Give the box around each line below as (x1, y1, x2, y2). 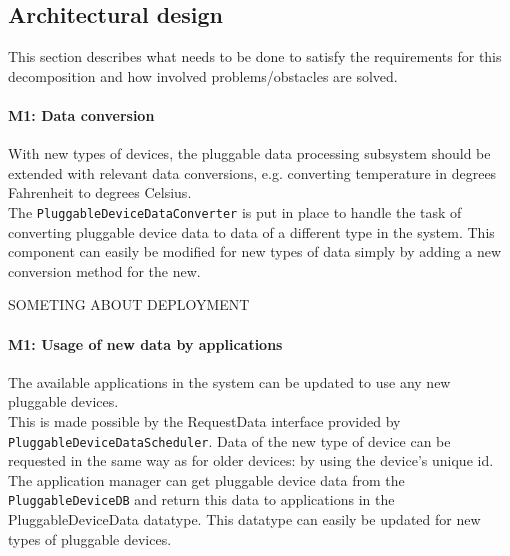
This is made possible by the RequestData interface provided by (8, 410, 401, 431)
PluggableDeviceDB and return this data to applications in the (8, 489, 395, 510)
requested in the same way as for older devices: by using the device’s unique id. (8, 450, 494, 471)
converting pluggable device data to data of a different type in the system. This (8, 221, 495, 242)
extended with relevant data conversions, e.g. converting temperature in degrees (8, 162, 497, 183)
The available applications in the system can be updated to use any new (8, 371, 451, 392)
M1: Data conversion (8, 104, 155, 125)
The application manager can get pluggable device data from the (8, 469, 405, 490)
